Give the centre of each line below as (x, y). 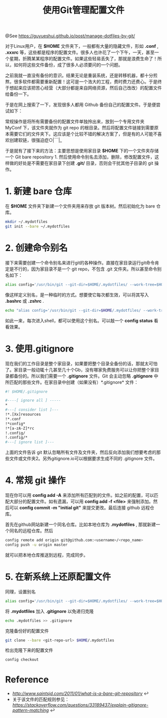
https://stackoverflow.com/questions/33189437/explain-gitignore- (80, 705)
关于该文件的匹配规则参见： (41, 700)
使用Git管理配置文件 (83, 10)
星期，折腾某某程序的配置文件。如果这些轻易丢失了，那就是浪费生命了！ (83, 59)
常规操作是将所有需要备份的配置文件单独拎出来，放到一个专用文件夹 (75, 121)
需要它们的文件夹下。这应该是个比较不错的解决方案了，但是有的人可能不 (83, 134)
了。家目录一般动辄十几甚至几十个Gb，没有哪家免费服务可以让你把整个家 (80, 369)
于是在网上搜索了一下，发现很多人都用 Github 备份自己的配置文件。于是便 (81, 105)
